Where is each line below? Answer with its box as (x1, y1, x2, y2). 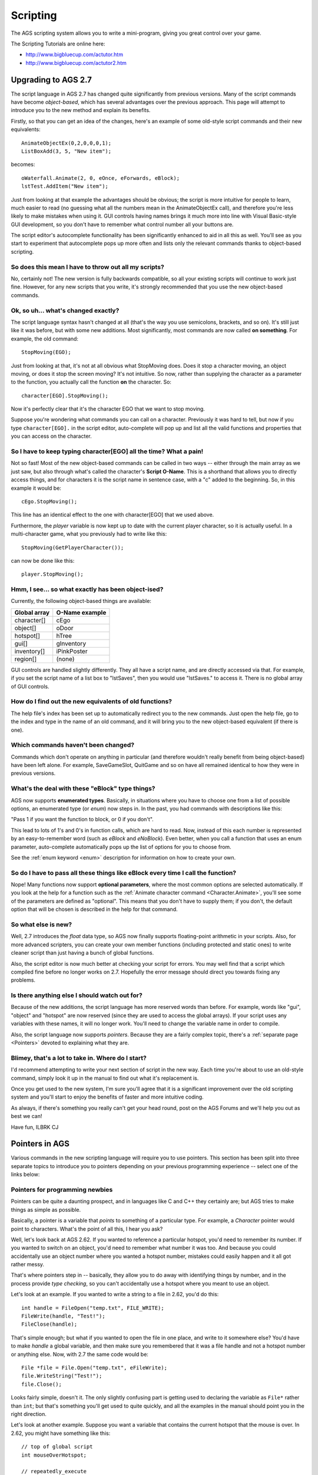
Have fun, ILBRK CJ (11, 1123, 59, 1130)
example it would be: (11, 484, 62, 491)
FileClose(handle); (21, 1321, 78, 1327)
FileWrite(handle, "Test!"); (21, 1313, 105, 1320)
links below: (11, 1171, 40, 1178)
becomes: (11, 161, 35, 168)
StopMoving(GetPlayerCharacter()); (21, 544, 124, 551)
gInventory (56, 639, 87, 647)
